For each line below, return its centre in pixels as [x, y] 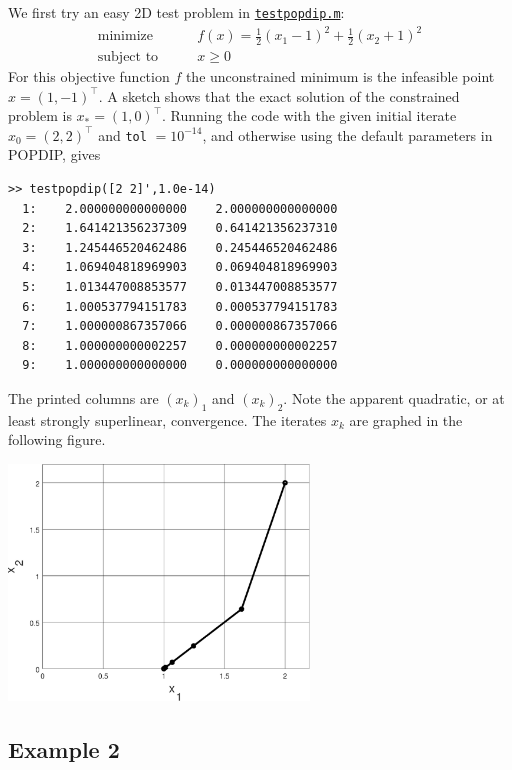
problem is [40, 115]
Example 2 [64, 748]
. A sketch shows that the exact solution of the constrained [279, 95]
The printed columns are [83, 398]
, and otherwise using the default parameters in [347, 134]
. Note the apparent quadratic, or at [394, 398]
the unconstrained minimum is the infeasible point [340, 76]
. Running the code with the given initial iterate [309, 115]
